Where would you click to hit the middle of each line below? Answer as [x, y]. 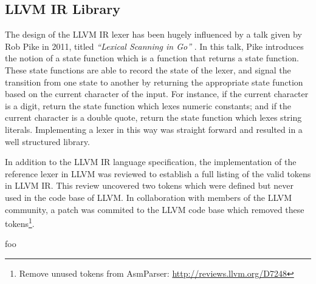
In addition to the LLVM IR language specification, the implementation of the [151, 162]
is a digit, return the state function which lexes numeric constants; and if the [148, 105]
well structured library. [47, 141]
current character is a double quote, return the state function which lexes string [153, 117]
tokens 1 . [20, 222]
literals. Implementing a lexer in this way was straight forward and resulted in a [154, 129]
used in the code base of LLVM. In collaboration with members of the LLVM [149, 197]
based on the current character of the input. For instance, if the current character [157, 94]
